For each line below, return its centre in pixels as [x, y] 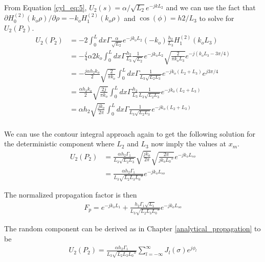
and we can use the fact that [211, 7]
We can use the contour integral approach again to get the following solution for [130, 133]
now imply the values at [189, 144]
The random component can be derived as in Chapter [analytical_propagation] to [132, 228]
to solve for [217, 18]
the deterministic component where [59, 144]
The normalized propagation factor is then [71, 195]
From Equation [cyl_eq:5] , [46, 7]
